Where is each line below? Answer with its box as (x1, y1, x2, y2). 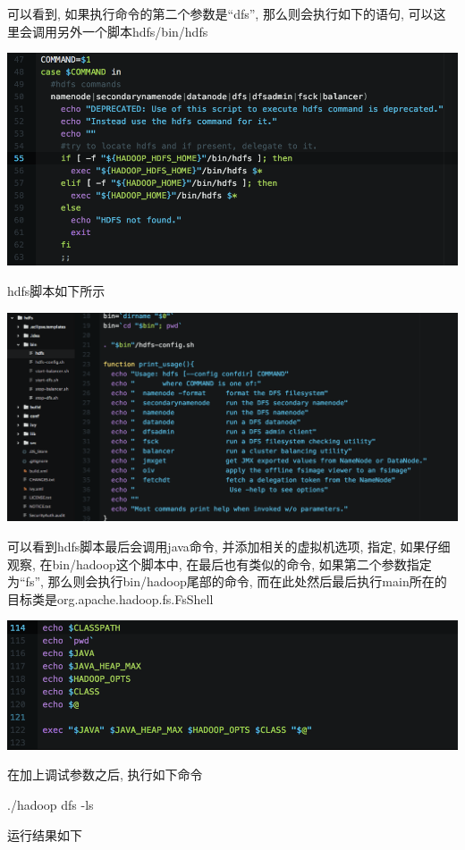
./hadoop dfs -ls (7, 795, 94, 813)
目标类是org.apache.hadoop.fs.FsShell (7, 589, 214, 608)
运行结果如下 (7, 825, 82, 844)
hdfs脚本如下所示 (7, 281, 106, 299)
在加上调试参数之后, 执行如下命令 (7, 765, 203, 784)
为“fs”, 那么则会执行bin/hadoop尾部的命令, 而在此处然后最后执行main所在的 (7, 572, 447, 591)
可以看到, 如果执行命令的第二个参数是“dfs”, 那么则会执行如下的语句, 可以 (7, 4, 434, 22)
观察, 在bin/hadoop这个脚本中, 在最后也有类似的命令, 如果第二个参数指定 (7, 554, 432, 573)
